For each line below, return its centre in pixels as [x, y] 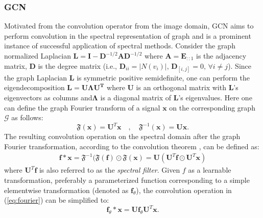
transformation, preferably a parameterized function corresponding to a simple [127, 180]
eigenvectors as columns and [48, 97]
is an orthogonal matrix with [181, 87]
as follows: [27, 117]
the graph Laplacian [36, 77]
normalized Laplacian [38, 56]
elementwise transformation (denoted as [66, 190]
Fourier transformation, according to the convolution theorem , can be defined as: [132, 146]
